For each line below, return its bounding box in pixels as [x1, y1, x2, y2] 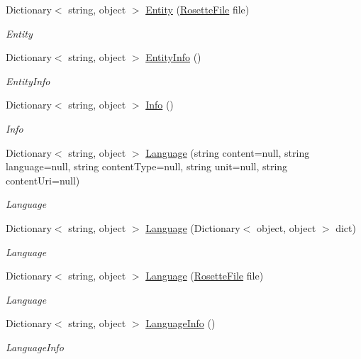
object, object [256, 220, 316, 235]
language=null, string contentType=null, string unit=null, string [6, 159, 288, 174]
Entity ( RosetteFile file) [145, 2, 250, 16]
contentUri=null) [6, 172, 80, 187]
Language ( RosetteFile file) [145, 268, 264, 283]
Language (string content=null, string [145, 145, 310, 160]
